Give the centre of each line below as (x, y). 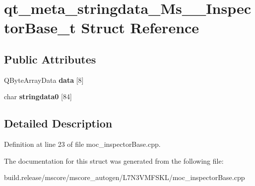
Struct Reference (140, 28)
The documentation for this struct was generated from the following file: (114, 160)
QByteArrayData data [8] (44, 80)
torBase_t (40, 28)
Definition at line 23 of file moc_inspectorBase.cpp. (82, 144)
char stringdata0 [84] (38, 96)
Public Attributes (50, 59)
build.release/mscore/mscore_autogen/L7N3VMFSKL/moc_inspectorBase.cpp (125, 177)
